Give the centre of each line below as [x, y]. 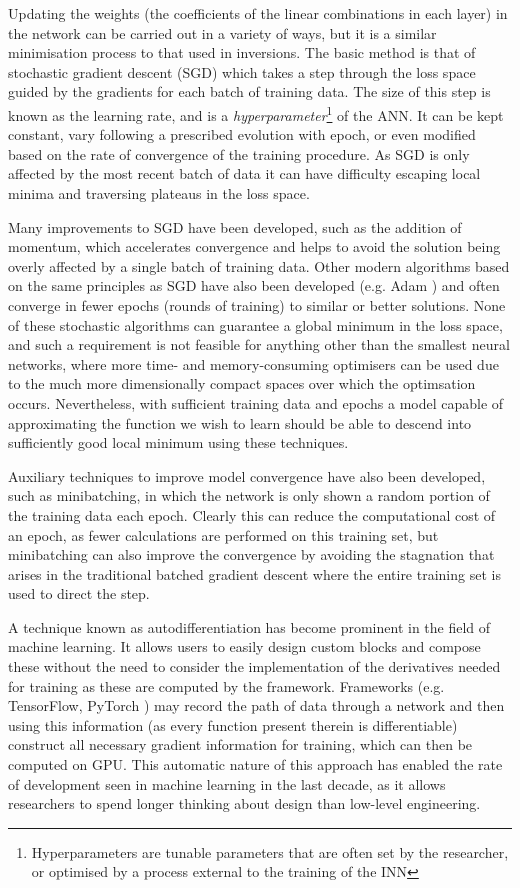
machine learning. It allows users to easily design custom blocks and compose [244, 646]
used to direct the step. [79, 593]
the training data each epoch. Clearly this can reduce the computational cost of [252, 514]
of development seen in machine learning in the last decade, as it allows [227, 783]
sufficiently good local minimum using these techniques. [178, 442]
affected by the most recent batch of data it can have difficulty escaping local [244, 173]
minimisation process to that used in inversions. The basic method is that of [242, 52]
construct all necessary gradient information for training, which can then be [240, 744]
